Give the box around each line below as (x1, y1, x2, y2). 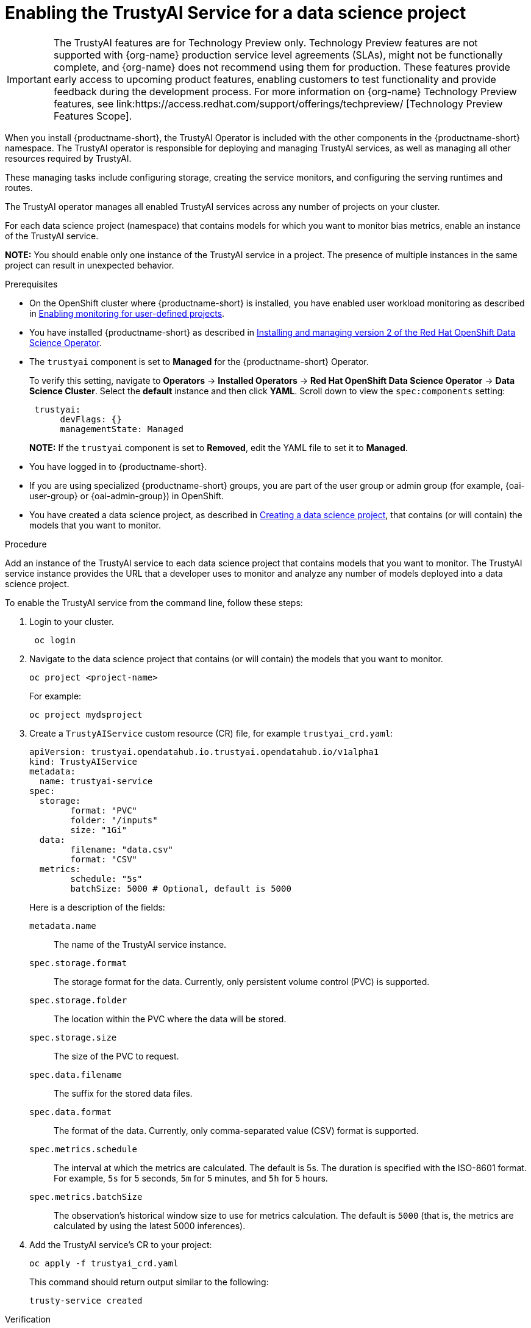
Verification (5, 1313, 51, 1324)
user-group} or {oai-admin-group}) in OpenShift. (29, 490, 224, 501)
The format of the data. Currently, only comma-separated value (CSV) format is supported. (54, 1125, 419, 1136)
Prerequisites (5, 278, 58, 289)
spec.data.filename (29, 1069, 122, 1080)
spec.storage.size (29, 1032, 117, 1042)
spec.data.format (29, 1106, 112, 1117)
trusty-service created (29, 1295, 143, 1305)
